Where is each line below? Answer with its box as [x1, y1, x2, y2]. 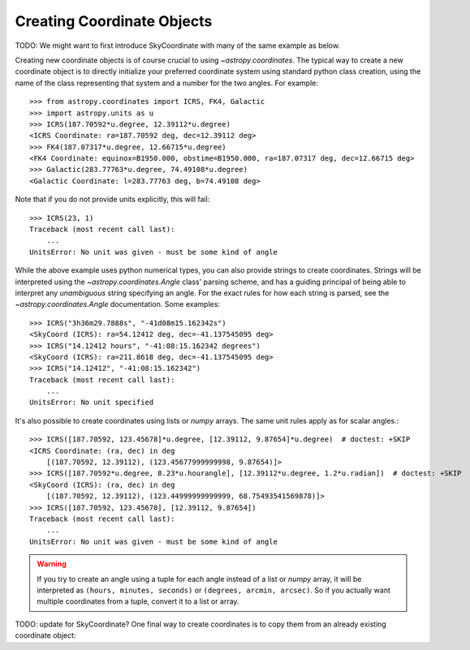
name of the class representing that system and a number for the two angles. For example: [15, 78, 318, 88]
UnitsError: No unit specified [29, 398, 154, 407]
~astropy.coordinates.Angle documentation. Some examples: [15, 299, 221, 309]
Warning [37, 559, 67, 569]
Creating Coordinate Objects [15, 12, 213, 30]
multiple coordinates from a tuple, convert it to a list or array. [37, 596, 239, 606]
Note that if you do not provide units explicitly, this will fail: [15, 195, 210, 204]
